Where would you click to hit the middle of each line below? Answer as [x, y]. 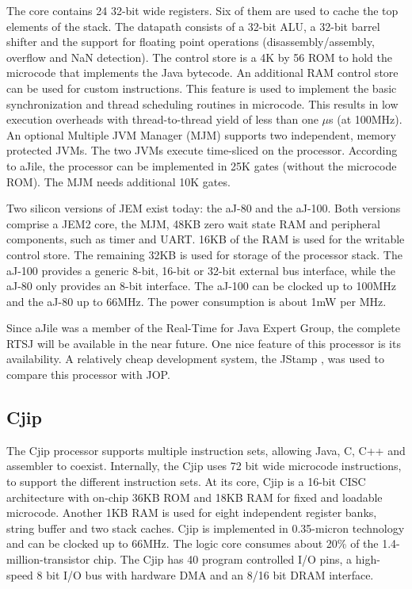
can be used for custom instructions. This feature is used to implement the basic [202, 88]
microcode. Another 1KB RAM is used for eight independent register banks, [192, 513]
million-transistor [48, 559]
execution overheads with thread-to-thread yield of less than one [162, 119]
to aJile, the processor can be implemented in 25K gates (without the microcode [202, 165]
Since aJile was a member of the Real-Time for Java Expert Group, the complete [203, 328]
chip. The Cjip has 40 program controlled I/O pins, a [223, 559]
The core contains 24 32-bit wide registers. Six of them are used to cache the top [202, 10]
